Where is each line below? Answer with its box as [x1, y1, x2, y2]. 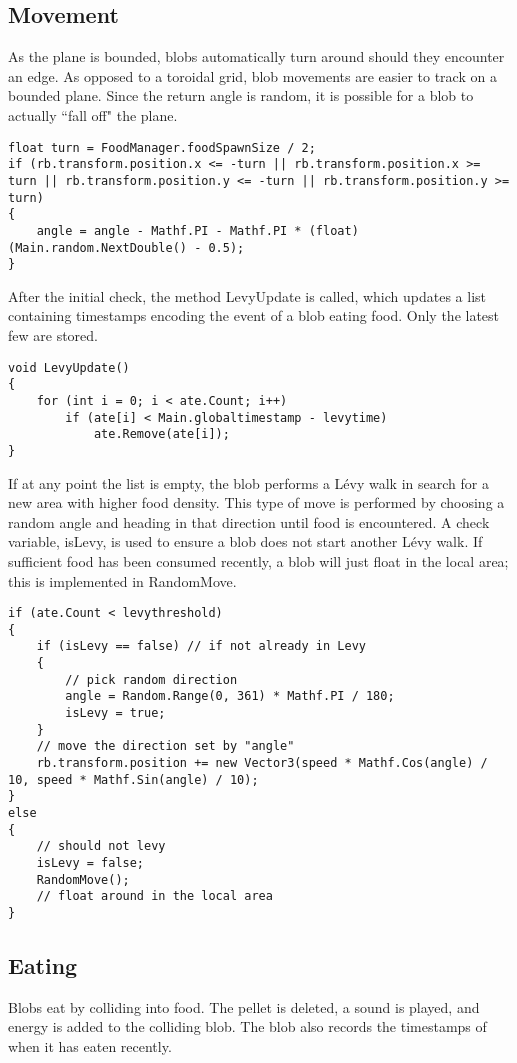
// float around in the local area [36, 889, 273, 904]
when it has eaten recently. [8, 1035, 172, 1056]
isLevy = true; [65, 706, 166, 721]
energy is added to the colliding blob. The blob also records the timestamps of [8, 1016, 487, 1037]
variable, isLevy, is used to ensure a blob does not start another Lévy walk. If [8, 531, 483, 552]
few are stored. [8, 325, 98, 346]
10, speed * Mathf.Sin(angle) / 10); [8, 772, 259, 787]
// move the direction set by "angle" [36, 739, 295, 754]
